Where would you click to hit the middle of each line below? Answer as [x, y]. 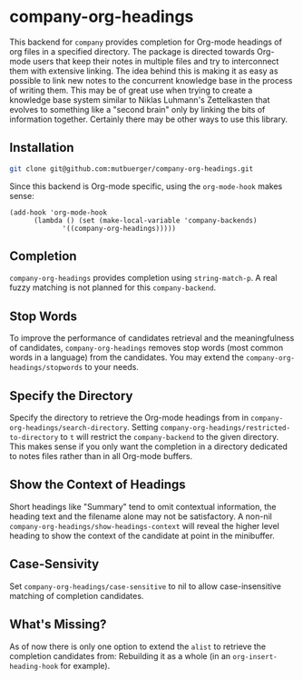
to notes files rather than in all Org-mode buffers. [101, 456]
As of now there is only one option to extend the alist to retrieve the [138, 646]
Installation [42, 148]
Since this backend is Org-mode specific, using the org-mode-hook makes [146, 186]
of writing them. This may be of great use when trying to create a [131, 90]
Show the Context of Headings [98, 485]
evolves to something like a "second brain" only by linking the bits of [137, 109]
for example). [85, 665]
